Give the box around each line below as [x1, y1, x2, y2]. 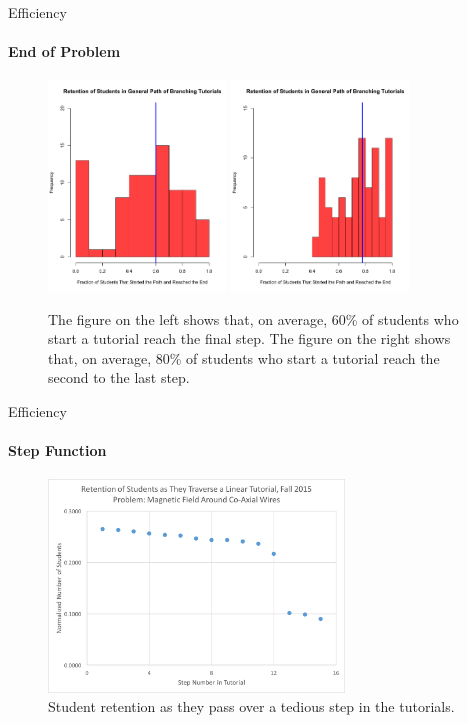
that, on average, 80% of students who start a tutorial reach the [48, 347, 440, 368]
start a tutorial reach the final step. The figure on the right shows [48, 328, 451, 349]
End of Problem [8, 41, 121, 62]
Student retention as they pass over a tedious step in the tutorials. [48, 696, 455, 717]
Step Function [8, 440, 107, 461]
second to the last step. [48, 367, 190, 388]
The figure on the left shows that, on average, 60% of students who [48, 308, 459, 329]
